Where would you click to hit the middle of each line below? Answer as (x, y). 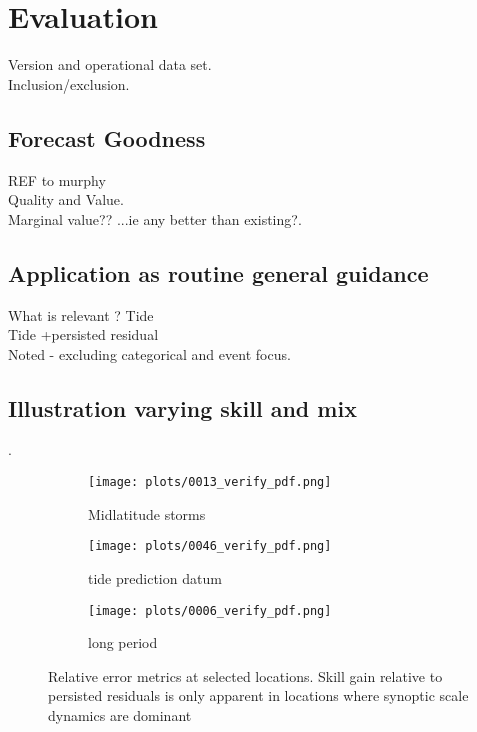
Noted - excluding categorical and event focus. (149, 353)
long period (123, 642)
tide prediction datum (155, 577)
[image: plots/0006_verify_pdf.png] (210, 610)
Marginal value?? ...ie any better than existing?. (155, 218)
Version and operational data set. (110, 64)
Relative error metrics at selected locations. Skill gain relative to (245, 675)
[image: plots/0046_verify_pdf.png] (210, 546)
